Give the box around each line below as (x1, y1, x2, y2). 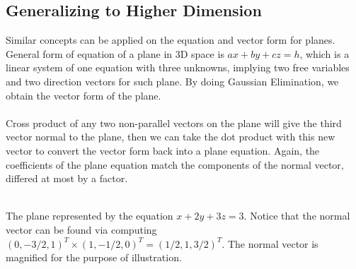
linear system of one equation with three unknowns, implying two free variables (6, 60, 350, 75)
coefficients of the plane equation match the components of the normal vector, (6, 157, 344, 172)
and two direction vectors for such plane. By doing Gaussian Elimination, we (6, 73, 339, 88)
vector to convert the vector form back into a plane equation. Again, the (6, 143, 320, 157)
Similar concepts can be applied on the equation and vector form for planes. (6, 32, 335, 47)
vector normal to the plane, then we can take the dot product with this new (6, 129, 335, 144)
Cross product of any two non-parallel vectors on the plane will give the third (6, 115, 342, 130)
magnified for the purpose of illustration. (6, 250, 182, 265)
